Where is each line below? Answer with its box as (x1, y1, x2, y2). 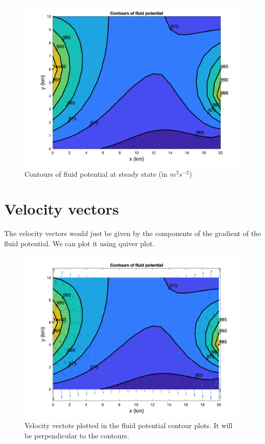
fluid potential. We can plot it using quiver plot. (4, 238, 155, 248)
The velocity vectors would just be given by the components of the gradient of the (4, 228, 261, 239)
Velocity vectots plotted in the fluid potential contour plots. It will (25, 420, 233, 431)
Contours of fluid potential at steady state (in (25, 168, 167, 179)
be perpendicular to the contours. (25, 430, 129, 440)
